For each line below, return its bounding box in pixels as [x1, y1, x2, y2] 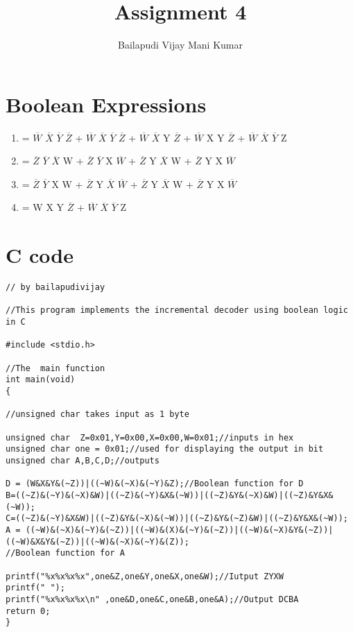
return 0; [6, 606, 51, 616]
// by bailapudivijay [6, 282, 105, 293]
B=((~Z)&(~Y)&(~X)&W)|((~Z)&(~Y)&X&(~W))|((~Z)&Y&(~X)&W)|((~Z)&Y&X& [6, 490, 334, 500]
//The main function [6, 363, 105, 373]
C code [6, 241, 74, 269]
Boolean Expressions [6, 89, 207, 118]
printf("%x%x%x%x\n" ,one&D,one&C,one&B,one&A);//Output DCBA [6, 594, 299, 604]
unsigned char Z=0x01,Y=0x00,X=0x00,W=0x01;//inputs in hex [6, 432, 294, 443]
